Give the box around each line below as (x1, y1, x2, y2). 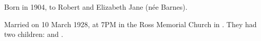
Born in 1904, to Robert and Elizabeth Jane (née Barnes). (4, 2, 188, 12)
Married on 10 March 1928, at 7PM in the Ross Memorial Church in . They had (4, 18, 257, 29)
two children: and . (4, 29, 63, 39)
